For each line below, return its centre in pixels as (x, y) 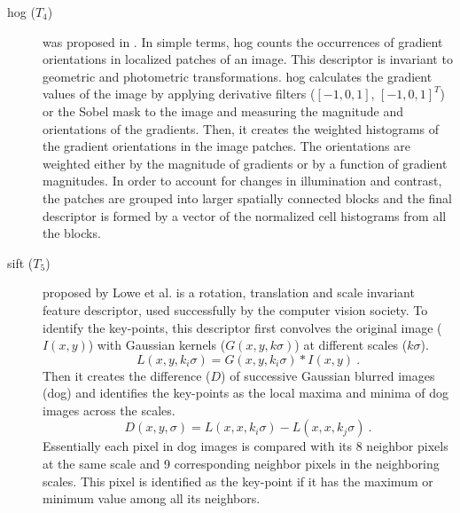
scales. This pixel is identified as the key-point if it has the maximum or (238, 481)
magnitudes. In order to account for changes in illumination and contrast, (242, 181)
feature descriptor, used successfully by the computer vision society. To (235, 309)
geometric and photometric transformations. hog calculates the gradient (238, 76)
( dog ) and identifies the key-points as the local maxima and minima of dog (246, 393)
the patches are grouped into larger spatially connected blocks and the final (248, 197)
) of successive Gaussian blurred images (328, 375)
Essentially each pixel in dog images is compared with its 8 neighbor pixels (246, 446)
